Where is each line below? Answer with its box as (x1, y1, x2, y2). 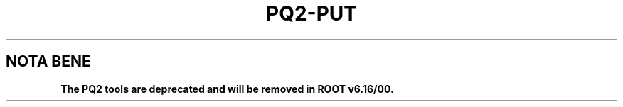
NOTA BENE (6, 52, 91, 71)
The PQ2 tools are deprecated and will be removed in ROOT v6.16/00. (60, 82, 394, 95)
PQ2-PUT (266, 1, 357, 26)
